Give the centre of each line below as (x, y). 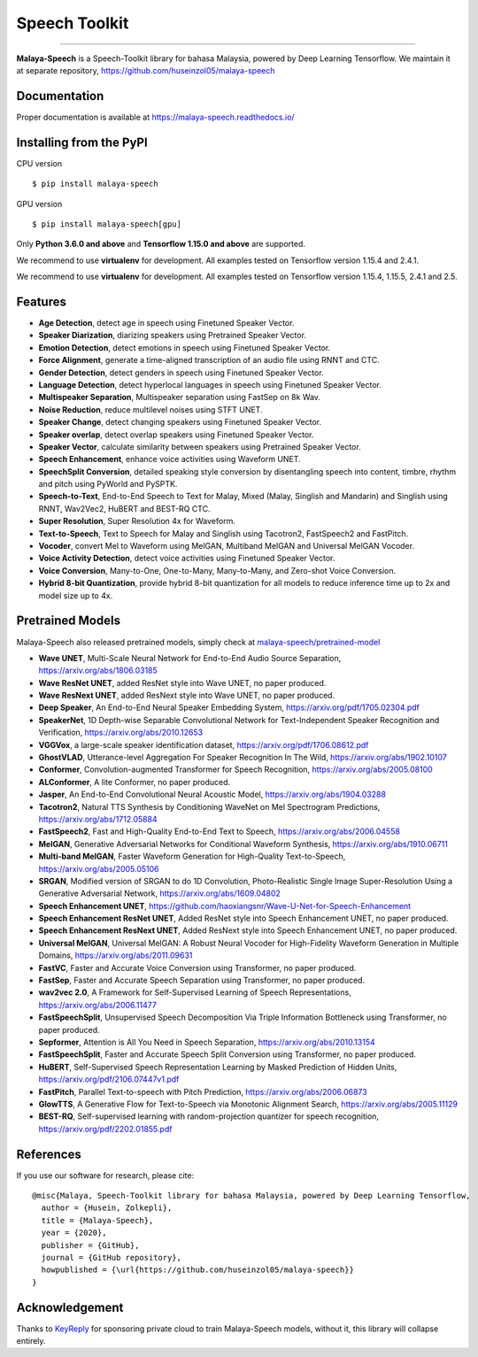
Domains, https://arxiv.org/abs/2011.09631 (116, 955)
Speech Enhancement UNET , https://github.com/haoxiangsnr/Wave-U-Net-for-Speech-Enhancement (225, 906)
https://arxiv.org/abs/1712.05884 (98, 819)
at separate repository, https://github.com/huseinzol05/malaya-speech (146, 70)
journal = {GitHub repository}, (111, 1257)
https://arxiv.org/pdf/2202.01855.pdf (105, 1129)
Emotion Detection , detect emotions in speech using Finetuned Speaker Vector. (185, 347)
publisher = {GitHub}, (90, 1245)
